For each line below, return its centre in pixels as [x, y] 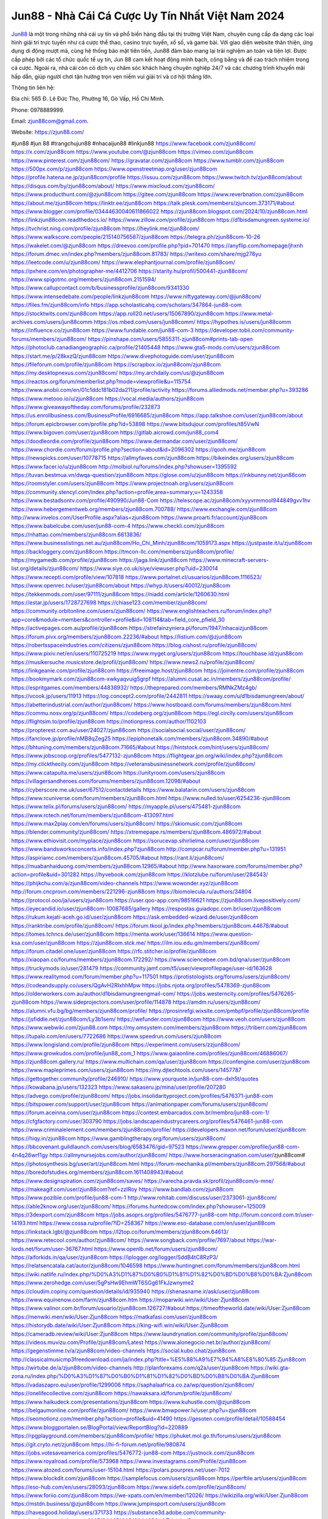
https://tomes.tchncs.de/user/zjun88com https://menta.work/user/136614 [103, 934]
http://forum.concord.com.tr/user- [272, 1215]
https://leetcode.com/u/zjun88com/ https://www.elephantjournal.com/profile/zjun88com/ [123, 262]
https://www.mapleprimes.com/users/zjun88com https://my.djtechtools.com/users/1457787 [126, 1070]
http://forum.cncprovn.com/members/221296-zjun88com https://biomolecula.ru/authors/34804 [131, 892]
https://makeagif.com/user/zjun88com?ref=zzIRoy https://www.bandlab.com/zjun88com [122, 1189]
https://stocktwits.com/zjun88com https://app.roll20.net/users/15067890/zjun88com [118, 314]
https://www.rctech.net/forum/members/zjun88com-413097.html [93, 815]
